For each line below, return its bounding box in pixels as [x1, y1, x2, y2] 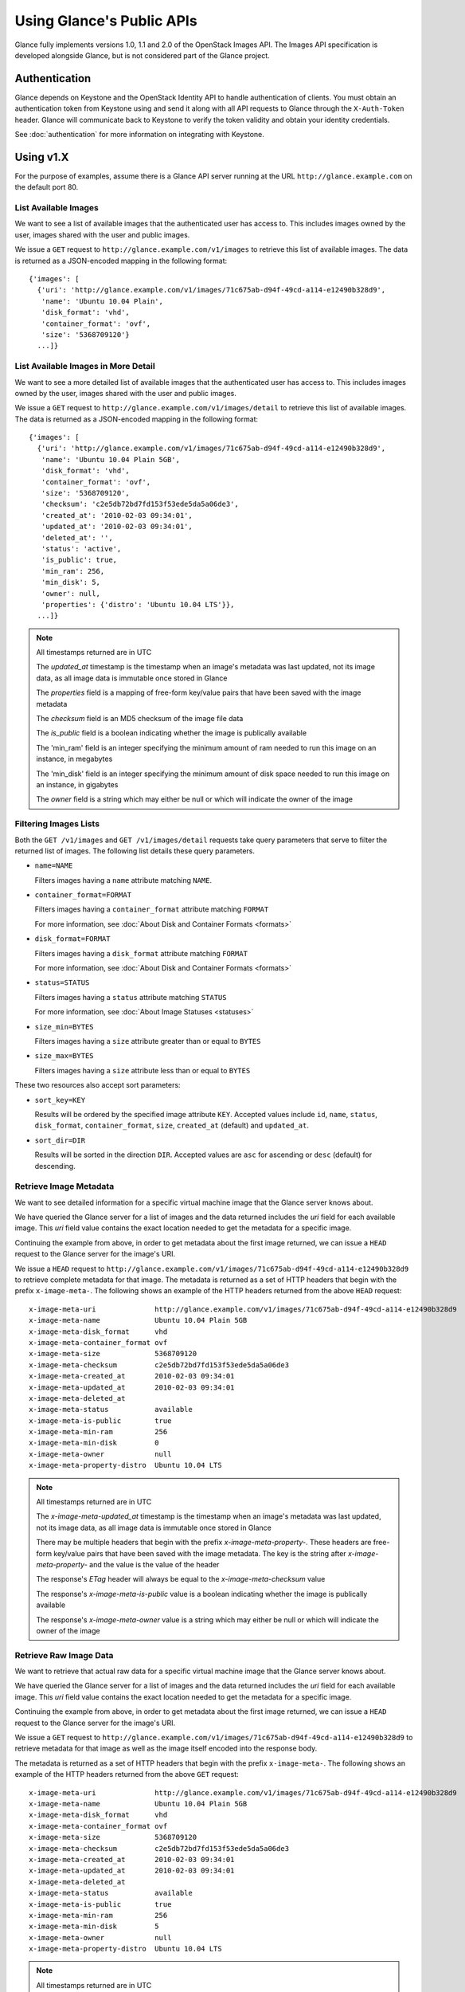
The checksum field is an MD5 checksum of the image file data [36, 714, 244, 723]
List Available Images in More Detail [14, 361, 155, 372]
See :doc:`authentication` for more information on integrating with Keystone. [14, 130, 264, 139]
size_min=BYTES [34, 1022, 95, 1031]
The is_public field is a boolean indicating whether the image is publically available [36, 728, 307, 738]
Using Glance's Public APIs [14, 12, 198, 29]
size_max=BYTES [34, 1052, 95, 1061]
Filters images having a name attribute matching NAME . [34, 875, 213, 884]
